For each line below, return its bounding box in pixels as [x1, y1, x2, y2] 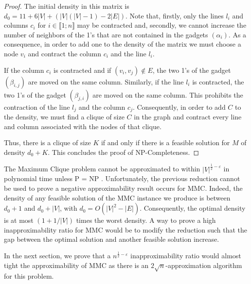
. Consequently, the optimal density [140, 203, 246, 213]
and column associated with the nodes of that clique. [4, 121, 161, 131]
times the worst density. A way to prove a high [76, 215, 216, 225]
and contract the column [28, 48, 102, 58]
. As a [228, 29, 247, 39]
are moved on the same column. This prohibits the [92, 89, 243, 100]
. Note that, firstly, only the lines [125, 10, 224, 20]
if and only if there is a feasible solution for [101, 137, 230, 148]
